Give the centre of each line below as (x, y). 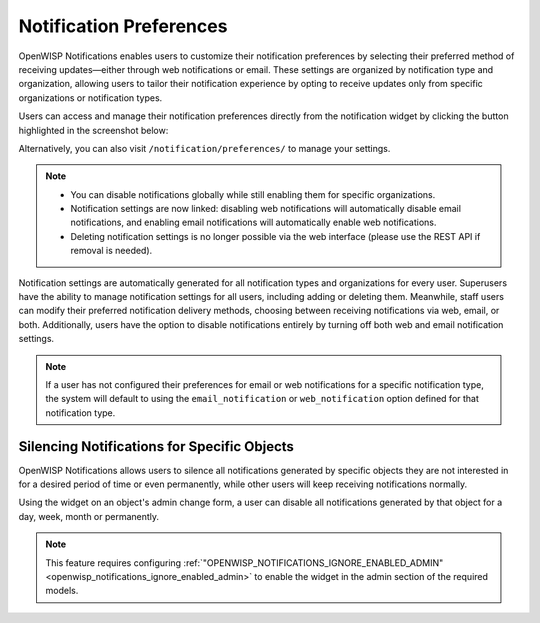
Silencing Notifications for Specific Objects (156, 446)
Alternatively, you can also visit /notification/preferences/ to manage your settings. (204, 148)
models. (62, 591)
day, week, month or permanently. (89, 516)
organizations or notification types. (90, 97)
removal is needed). (111, 251)
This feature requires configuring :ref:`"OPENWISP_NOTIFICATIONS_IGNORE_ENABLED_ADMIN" (244, 562)
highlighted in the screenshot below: (93, 130)
